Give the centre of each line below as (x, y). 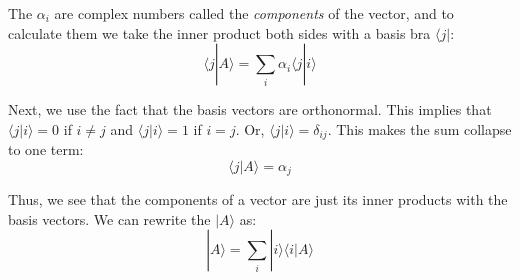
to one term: (46, 149)
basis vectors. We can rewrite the (109, 218)
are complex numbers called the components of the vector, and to (254, 13)
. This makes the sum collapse (419, 128)
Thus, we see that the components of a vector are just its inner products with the (258, 199)
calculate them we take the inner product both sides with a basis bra (219, 32)
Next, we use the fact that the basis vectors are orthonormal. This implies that (250, 109)
